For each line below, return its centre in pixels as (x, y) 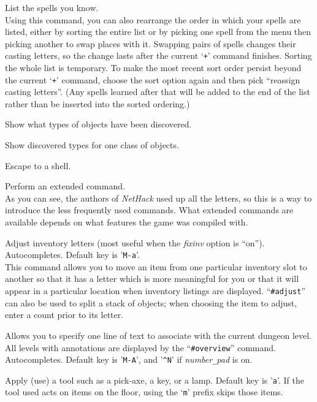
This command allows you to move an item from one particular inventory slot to (156, 266)
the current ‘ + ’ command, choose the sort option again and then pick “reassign (153, 79)
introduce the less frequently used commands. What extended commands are (149, 210)
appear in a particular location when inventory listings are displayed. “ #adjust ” (155, 291)
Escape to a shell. (38, 165)
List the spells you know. (52, 7)
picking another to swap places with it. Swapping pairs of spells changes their (151, 43)
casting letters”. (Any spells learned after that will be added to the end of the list (158, 92)
